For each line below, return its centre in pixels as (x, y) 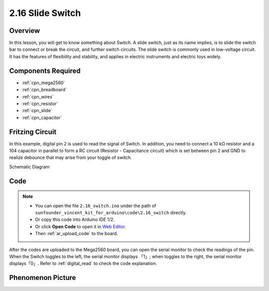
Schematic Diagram (29, 166)
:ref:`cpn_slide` (37, 111)
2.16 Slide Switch (45, 13)
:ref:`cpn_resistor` (40, 103)
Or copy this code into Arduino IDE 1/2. (75, 220)
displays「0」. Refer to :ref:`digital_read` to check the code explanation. (83, 264)
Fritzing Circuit (33, 132)
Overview (25, 31)
